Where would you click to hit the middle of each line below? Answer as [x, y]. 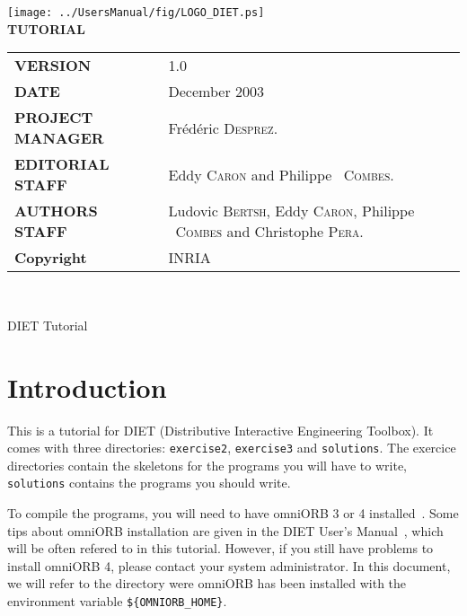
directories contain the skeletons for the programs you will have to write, [207, 465]
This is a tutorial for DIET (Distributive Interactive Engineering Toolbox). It [220, 430]
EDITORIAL [62, 164]
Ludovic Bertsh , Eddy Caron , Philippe [291, 211]
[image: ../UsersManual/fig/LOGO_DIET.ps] [136, 13]
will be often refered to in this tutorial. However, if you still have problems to [220, 548]
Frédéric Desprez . [223, 128]
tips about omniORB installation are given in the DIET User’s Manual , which [225, 530]
